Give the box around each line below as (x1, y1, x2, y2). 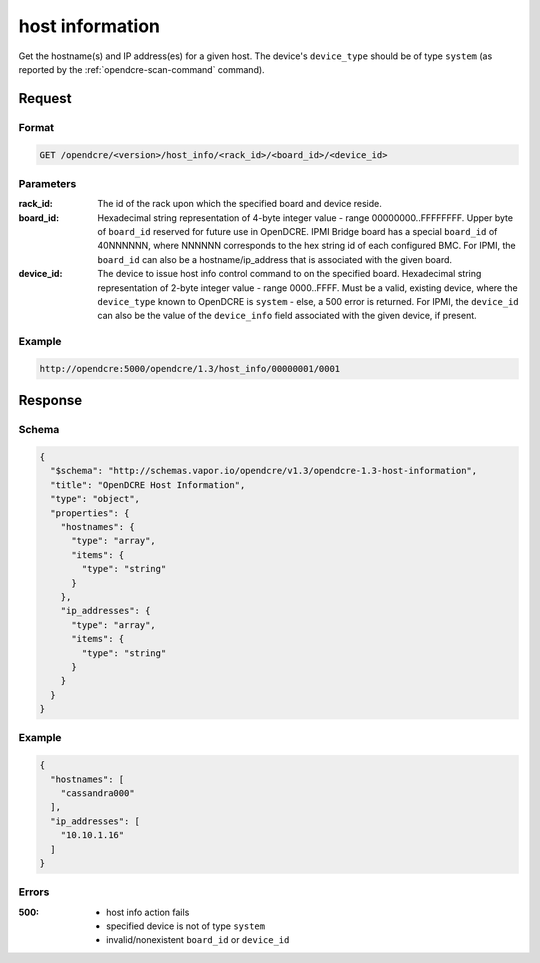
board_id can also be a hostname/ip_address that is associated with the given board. (97, 253, 453, 265)
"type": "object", (50, 493, 140, 505)
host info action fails (106, 906, 190, 918)
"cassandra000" (60, 788, 135, 799)
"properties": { (50, 507, 130, 519)
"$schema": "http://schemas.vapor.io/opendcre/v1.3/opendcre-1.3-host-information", (50, 465, 478, 477)
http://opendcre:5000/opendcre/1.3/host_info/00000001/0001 (39, 363, 341, 374)
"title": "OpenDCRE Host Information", (50, 479, 246, 490)
